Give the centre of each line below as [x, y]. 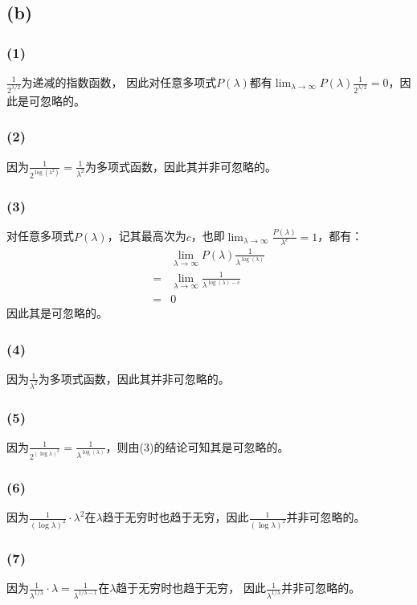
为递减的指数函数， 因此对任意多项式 [119, 82]
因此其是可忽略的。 [57, 313]
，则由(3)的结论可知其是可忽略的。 [197, 446]
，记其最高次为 [147, 236]
